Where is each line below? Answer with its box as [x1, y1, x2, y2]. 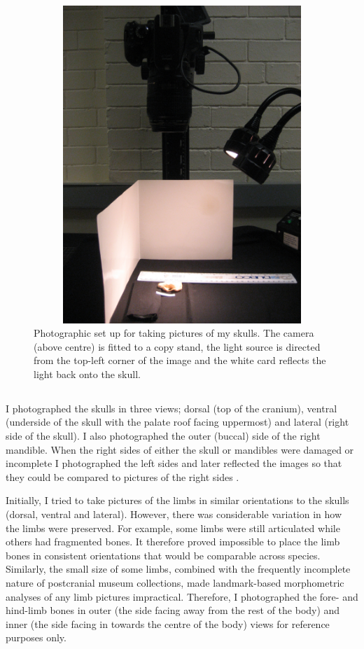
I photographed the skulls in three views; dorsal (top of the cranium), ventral [6, 400, 337, 415]
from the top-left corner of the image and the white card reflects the [34, 353, 326, 368]
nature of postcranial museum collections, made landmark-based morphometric [6, 575, 344, 590]
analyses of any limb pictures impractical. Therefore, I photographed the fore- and [6, 589, 358, 603]
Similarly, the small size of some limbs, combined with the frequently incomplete [6, 561, 351, 576]
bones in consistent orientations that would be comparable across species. [6, 547, 321, 562]
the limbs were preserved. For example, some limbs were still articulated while [6, 520, 340, 535]
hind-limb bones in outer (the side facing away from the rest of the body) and [6, 603, 340, 617]
